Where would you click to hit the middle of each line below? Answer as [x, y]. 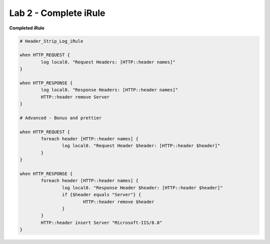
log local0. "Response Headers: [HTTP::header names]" [109, 90]
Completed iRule [27, 28]
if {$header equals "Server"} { [101, 195]
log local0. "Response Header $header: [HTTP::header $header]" [142, 188]
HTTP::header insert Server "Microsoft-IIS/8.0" [101, 223]
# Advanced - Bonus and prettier [61, 118]
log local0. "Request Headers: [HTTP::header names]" [108, 62]
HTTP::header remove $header [118, 202]
